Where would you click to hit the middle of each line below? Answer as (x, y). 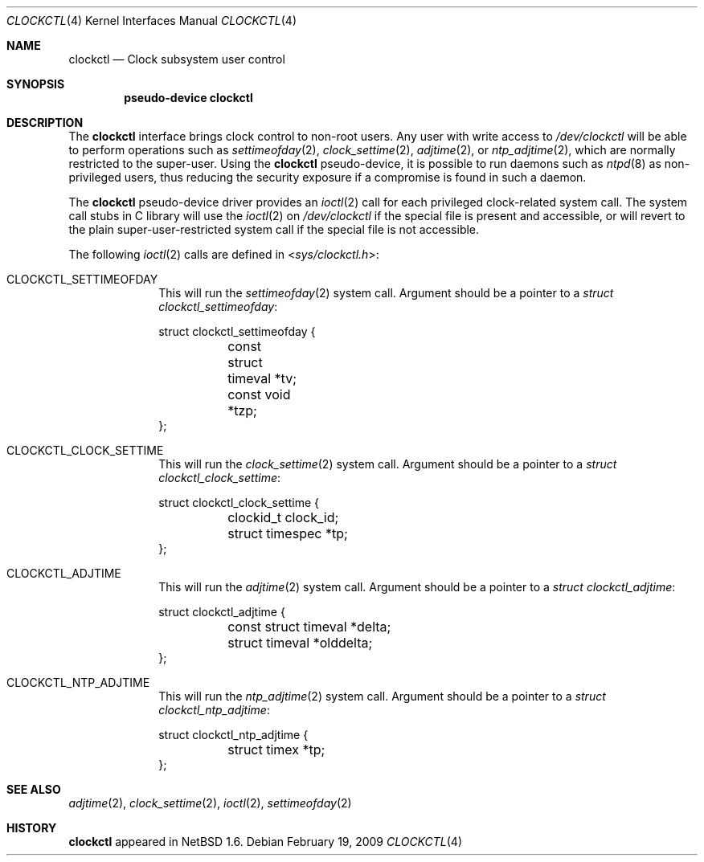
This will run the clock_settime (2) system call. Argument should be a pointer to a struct (388, 464)
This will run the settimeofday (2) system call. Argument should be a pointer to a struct (386, 293)
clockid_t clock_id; (283, 517)
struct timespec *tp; (288, 533)
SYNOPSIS (36, 84)
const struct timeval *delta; (309, 627)
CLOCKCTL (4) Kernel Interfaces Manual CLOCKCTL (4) (152, 20)
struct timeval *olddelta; (300, 643)
